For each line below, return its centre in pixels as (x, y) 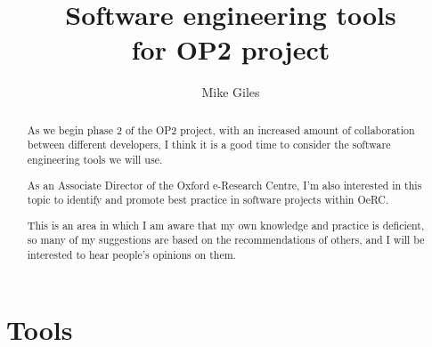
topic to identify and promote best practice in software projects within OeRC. (208, 200)
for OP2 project (231, 49)
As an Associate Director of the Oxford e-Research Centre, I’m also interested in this (224, 185)
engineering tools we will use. (95, 160)
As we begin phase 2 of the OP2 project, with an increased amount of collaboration (221, 129)
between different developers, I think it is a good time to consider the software (209, 145)
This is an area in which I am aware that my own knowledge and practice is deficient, (226, 225)
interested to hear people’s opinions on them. (131, 255)
